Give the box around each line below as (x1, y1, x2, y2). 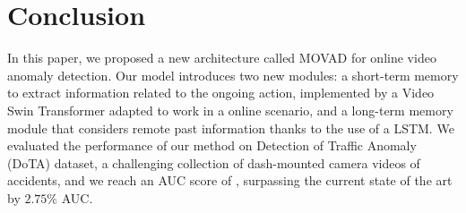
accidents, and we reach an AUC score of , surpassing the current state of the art (7, 171, 453, 190)
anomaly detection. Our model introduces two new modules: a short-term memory (7, 65, 459, 84)
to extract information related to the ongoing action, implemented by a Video (7, 83, 435, 102)
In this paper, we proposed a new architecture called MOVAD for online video (7, 48, 436, 67)
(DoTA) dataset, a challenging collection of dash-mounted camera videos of (7, 153, 420, 172)
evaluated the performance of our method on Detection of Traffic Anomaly (7, 136, 417, 155)
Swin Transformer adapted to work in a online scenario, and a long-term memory (7, 100, 453, 119)
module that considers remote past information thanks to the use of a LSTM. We (7, 118, 454, 137)
